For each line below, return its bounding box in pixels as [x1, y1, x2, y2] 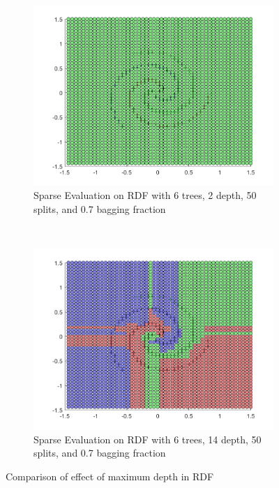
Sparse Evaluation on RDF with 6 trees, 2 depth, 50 [33, 188, 257, 202]
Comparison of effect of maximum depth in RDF [6, 468, 214, 483]
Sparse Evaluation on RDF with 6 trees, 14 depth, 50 [33, 431, 262, 446]
